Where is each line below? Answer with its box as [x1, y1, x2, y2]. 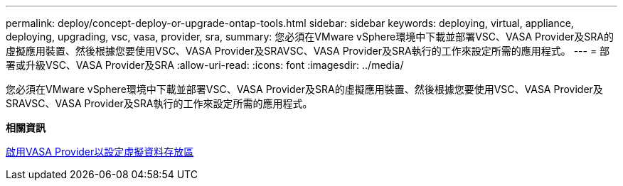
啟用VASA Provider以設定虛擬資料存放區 [6, 146, 194, 158]
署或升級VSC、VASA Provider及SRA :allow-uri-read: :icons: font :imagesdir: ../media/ [6, 59, 404, 71]
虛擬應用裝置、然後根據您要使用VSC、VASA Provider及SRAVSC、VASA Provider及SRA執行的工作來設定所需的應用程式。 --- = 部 [6, 45, 610, 57]
